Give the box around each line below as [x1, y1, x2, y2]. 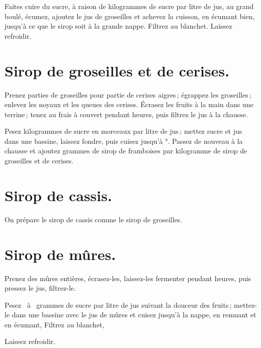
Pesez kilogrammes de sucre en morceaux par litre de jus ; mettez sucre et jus [5, 126, 242, 136]
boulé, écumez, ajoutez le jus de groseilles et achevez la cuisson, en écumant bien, [5, 11, 255, 21]
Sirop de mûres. [5, 243, 116, 264]
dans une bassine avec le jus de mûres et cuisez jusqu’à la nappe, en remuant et [12, 309, 256, 320]
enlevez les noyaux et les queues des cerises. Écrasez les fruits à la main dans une [5, 99, 253, 110]
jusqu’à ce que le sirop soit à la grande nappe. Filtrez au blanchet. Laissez [5, 21, 232, 31]
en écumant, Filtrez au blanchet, [5, 319, 104, 329]
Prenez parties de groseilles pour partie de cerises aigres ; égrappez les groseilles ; [5, 89, 251, 100]
